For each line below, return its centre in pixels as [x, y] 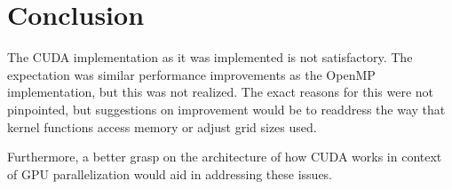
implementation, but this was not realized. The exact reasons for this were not [221, 92]
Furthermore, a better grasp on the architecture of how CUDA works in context [225, 157]
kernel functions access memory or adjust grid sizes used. [162, 126]
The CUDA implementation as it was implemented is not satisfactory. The [210, 57]
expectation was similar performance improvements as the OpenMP [191, 74]
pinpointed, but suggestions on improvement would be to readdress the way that [226, 109]
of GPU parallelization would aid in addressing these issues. [170, 173]
